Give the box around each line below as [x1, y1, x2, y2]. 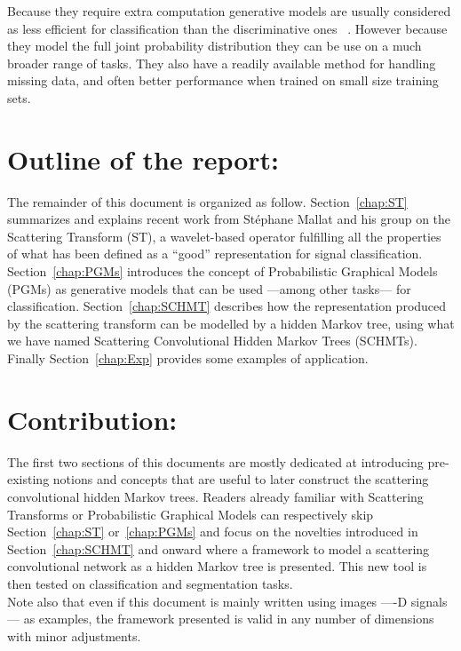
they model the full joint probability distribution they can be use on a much [7, 36, 422, 55]
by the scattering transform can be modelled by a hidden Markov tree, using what [7, 314, 455, 332]
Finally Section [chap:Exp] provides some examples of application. [7, 349, 369, 368]
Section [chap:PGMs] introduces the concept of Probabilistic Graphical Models [7, 262, 438, 281]
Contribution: [7, 401, 178, 437]
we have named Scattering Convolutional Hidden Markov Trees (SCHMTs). [7, 331, 417, 350]
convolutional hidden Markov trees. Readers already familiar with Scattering [7, 487, 424, 505]
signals [410, 591, 448, 610]
